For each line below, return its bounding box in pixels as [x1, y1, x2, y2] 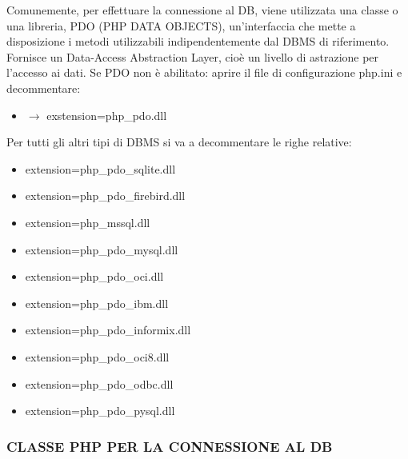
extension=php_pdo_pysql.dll [25, 402, 175, 419]
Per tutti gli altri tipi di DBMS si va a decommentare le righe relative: [6, 134, 352, 150]
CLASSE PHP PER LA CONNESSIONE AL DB [6, 436, 333, 456]
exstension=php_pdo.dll [46, 106, 167, 123]
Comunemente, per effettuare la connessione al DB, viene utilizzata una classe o [6, 2, 398, 18]
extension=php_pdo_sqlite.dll [25, 160, 176, 177]
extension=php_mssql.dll [25, 214, 150, 230]
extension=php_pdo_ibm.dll [25, 294, 169, 311]
